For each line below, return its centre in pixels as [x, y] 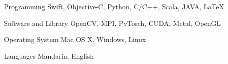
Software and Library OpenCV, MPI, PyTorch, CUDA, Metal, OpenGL [113, 23]
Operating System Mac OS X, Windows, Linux [75, 39]
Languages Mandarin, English [49, 55]
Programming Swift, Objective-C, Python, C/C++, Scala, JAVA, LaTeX [114, 6]
